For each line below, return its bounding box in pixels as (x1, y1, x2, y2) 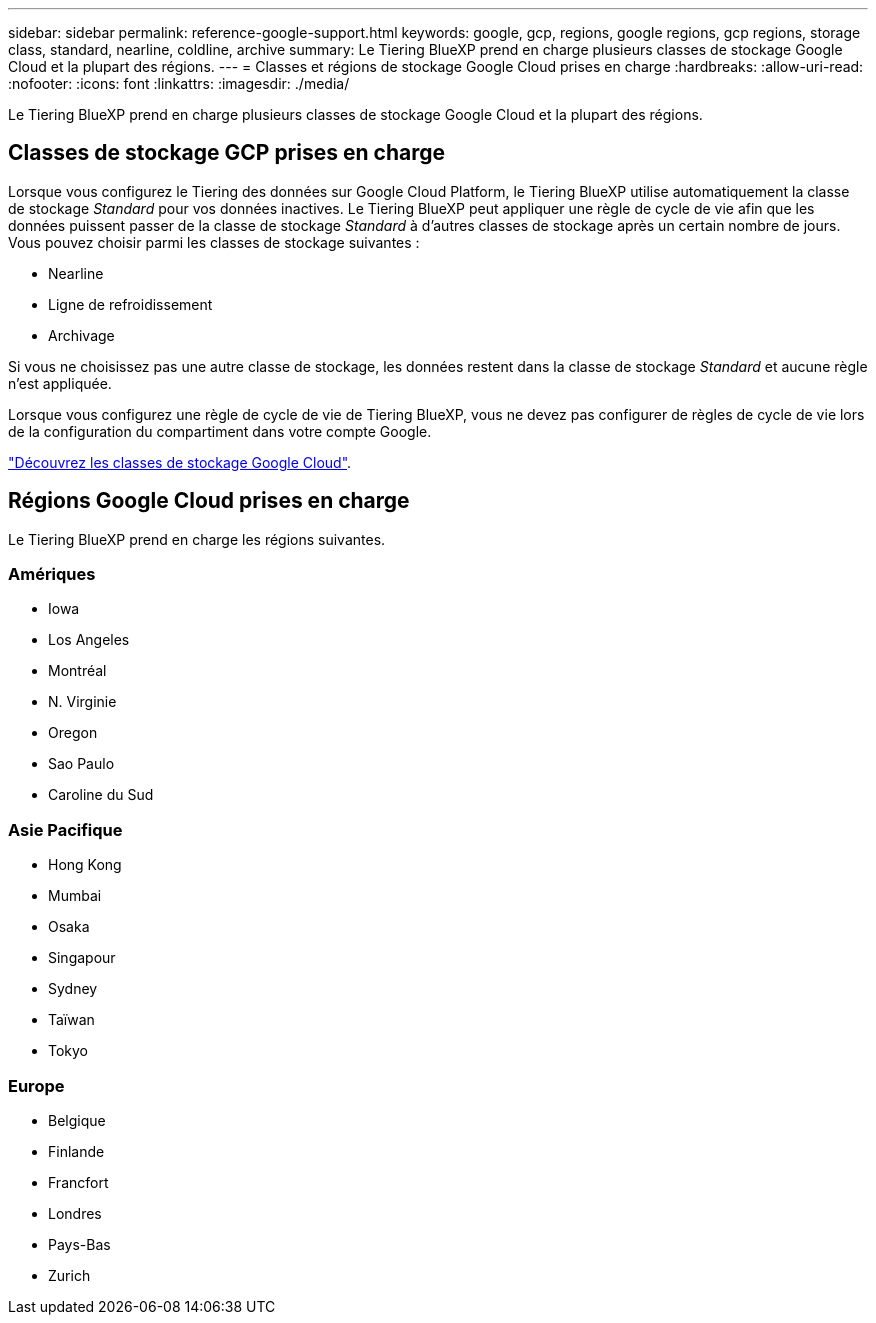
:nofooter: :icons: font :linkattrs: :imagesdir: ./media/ (8, 75, 350, 92)
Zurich (48, 1266, 91, 1284)
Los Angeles (48, 631, 130, 649)
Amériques (8, 564, 96, 585)
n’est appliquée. (8, 374, 112, 392)
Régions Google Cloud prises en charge (8, 488, 410, 514)
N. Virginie (48, 693, 117, 711)
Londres (48, 1204, 102, 1222)
